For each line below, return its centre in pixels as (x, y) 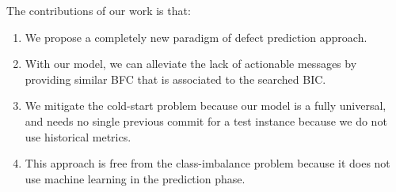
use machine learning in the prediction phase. (135, 178)
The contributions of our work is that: (99, 10)
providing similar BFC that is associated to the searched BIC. (175, 79)
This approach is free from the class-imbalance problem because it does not (208, 163)
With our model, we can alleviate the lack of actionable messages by (191, 64)
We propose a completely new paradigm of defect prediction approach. (196, 37)
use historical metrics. (78, 136)
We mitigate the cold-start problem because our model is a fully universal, (206, 105)
